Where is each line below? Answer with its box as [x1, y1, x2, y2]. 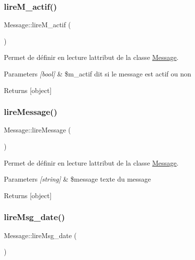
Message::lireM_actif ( [4, 19, 71, 30]
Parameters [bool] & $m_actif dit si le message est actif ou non [4, 69, 192, 78]
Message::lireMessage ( [4, 125, 71, 135]
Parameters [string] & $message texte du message [4, 174, 151, 184]
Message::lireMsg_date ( [4, 230, 77, 240]
